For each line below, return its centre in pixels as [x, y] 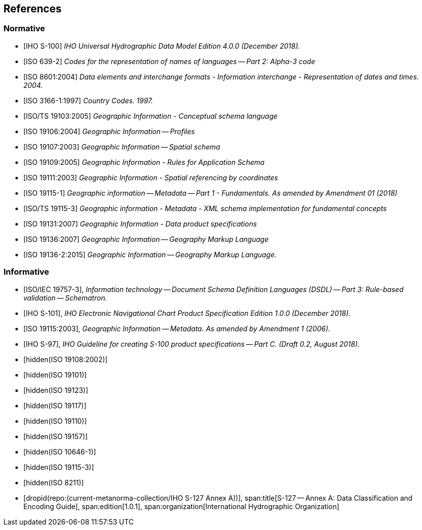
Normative [24, 29]
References [33, 9]
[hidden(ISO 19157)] [56, 436]
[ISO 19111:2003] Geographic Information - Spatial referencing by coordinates [151, 177]
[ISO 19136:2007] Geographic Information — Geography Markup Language [146, 239]
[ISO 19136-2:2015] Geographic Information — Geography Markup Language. [150, 254]
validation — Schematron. [65, 298]
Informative [26, 272]
